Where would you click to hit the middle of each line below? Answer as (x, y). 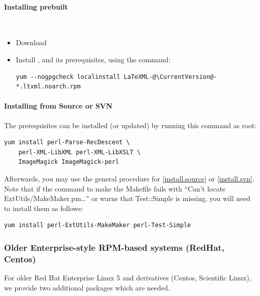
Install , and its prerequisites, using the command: (93, 59)
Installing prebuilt (36, 6)
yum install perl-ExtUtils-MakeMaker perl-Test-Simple (98, 225)
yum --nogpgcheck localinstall (68, 77)
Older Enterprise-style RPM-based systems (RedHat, (114, 247)
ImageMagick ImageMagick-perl (69, 162)
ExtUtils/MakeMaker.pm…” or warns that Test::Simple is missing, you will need (127, 198)
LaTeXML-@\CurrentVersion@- (170, 77)
